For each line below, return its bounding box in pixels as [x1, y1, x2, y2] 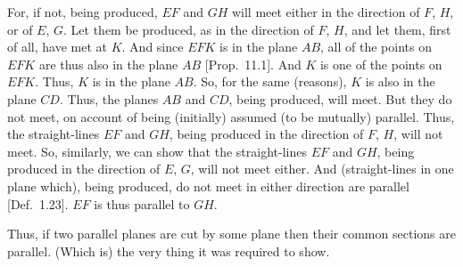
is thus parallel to [94, 194, 190, 213]
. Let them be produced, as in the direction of [63, 20, 314, 38]
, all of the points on [320, 37, 432, 56]
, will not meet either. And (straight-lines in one [190, 159, 454, 178]
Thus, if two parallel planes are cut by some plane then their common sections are [7, 224, 456, 243]
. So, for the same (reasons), [193, 72, 347, 91]
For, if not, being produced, [7, 3, 158, 20]
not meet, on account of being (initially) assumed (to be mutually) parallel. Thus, [7, 107, 455, 125]
